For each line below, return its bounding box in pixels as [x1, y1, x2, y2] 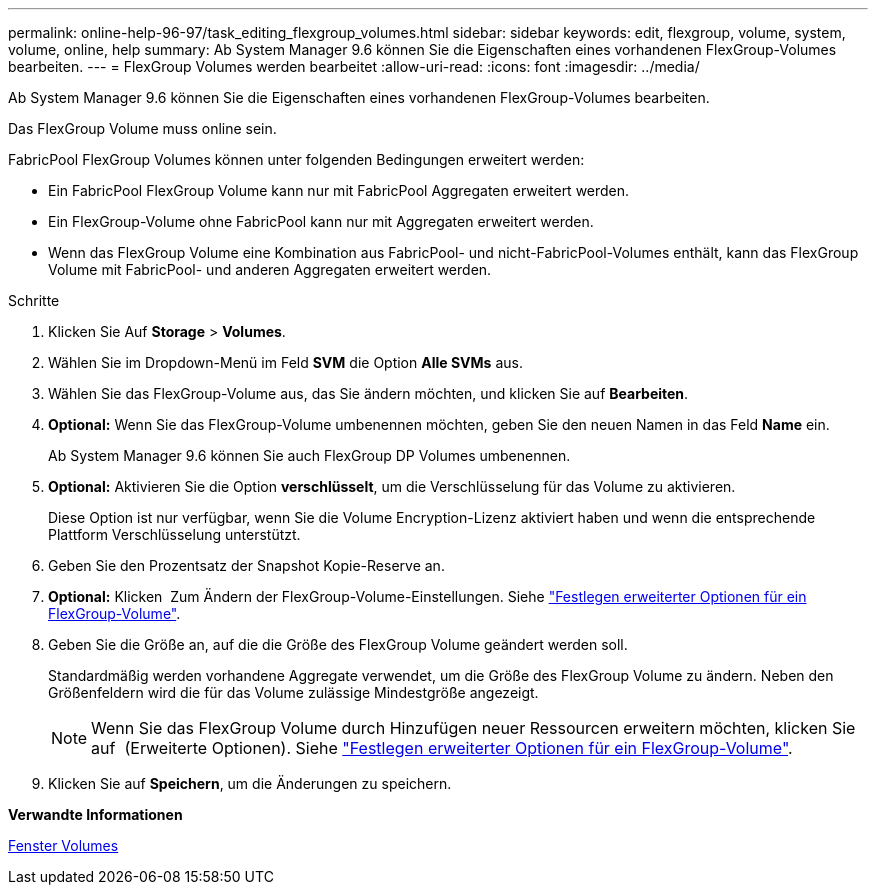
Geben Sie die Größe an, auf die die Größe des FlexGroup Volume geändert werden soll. [48, 636, 628, 653]
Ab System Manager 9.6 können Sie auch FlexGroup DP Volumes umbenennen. [48, 447, 571, 464]
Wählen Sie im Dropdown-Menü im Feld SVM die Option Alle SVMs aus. [48, 354, 523, 371]
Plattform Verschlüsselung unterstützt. [48, 526, 301, 543]
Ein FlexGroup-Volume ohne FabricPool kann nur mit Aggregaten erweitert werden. [48, 213, 594, 230]
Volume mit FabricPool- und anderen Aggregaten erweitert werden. [48, 261, 492, 278]
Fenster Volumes [8, 837, 119, 854]
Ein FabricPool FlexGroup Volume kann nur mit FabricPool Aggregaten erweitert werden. [48, 182, 630, 199]
